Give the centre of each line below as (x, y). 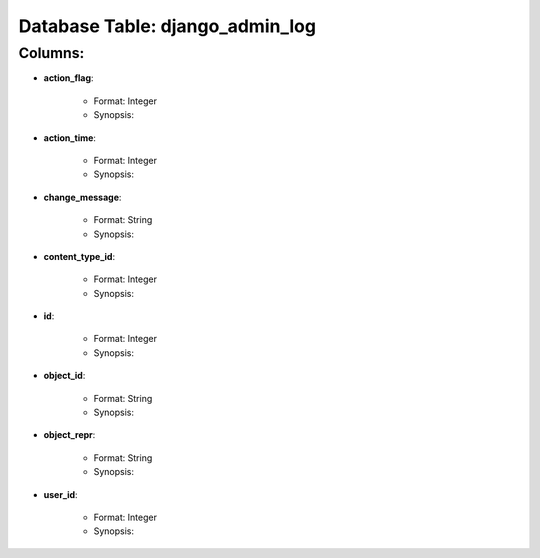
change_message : (82, 197)
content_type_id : (79, 256)
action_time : (70, 137)
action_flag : (68, 78)
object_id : (64, 376)
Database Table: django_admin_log (167, 26)
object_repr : (69, 435)
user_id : (61, 494)
